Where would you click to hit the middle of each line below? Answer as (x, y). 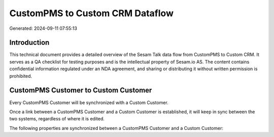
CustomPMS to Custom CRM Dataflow (91, 13)
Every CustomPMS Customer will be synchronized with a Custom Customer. (89, 102)
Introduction (29, 43)
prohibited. (21, 76)
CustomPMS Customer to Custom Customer (81, 90)
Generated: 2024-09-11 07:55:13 (43, 28)
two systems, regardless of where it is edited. (57, 119)
